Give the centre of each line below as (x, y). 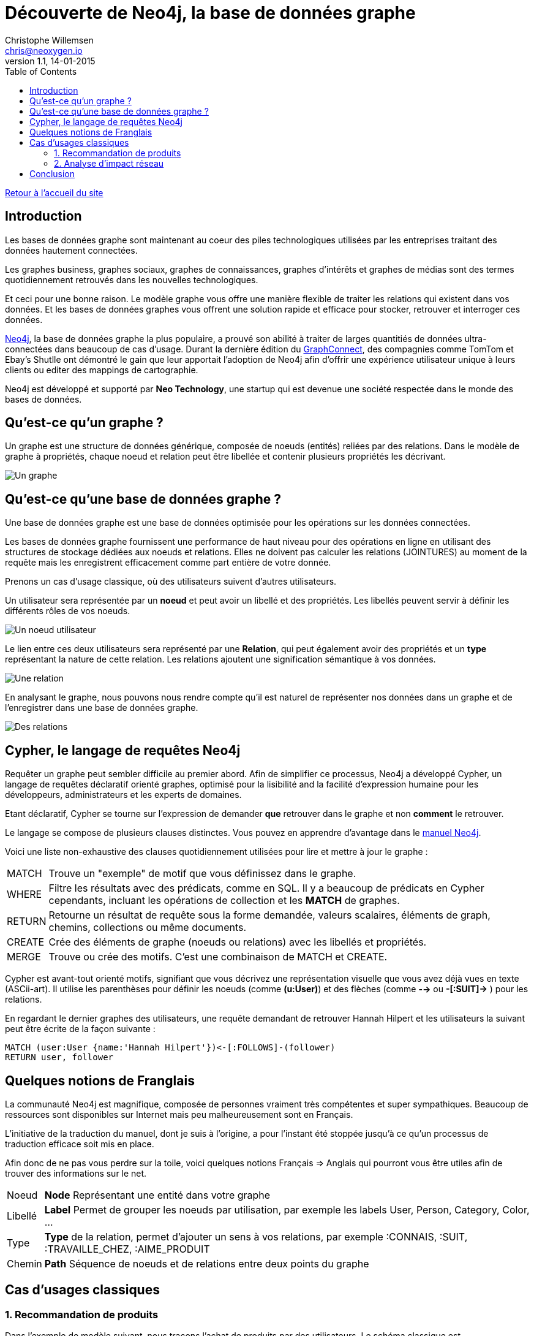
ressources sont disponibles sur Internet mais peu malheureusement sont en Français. (179, 1114)
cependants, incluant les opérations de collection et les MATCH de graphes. (224, 901)
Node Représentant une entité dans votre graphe (157, 1195)
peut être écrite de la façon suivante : (80, 1029)
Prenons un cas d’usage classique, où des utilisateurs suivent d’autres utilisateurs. (171, 582)
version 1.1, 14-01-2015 (50, 61)
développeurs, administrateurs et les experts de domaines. (123, 795)
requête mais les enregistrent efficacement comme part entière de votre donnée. (168, 563)
